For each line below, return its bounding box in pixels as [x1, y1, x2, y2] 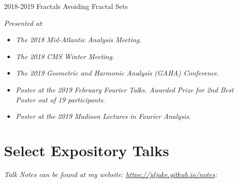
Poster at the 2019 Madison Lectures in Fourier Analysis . [15, 111, 191, 121]
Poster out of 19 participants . [15, 94, 105, 104]
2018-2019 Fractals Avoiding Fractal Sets [4, 1, 128, 11]
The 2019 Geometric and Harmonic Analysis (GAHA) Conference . [15, 68, 219, 78]
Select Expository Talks [4, 140, 169, 160]
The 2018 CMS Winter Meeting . [15, 51, 114, 61]
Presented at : [4, 17, 44, 28]
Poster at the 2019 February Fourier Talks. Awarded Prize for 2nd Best [15, 84, 234, 94]
